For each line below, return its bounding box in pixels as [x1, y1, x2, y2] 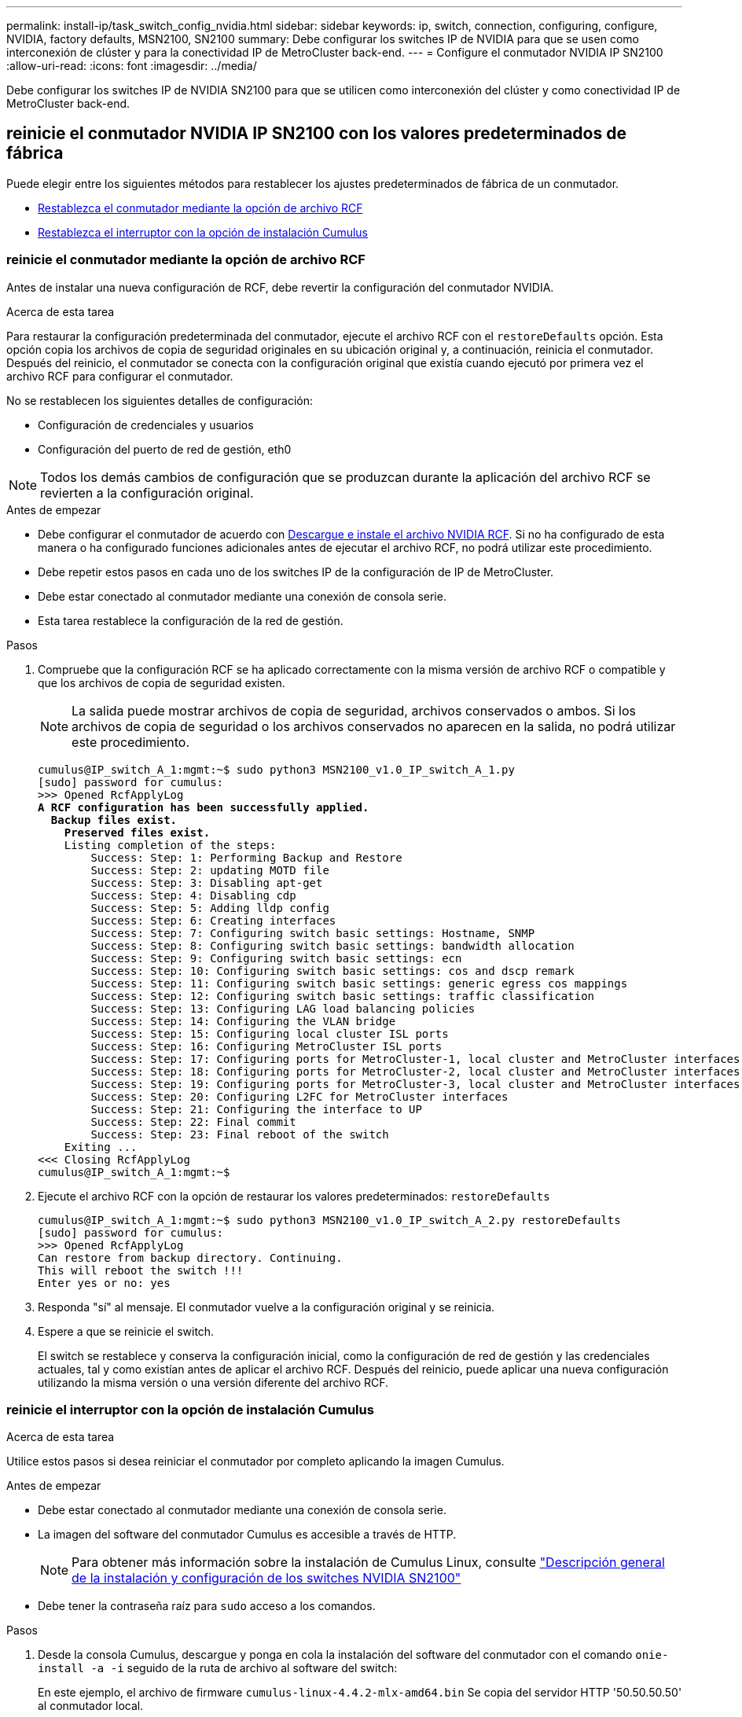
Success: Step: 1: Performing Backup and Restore [90, 851, 402, 864]
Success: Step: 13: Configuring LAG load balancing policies [90, 1002, 476, 1015]
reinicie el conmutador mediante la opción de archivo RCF [6, 252, 365, 268]
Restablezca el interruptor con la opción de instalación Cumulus [38, 225, 368, 239]
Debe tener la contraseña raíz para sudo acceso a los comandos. [38, 1599, 376, 1613]
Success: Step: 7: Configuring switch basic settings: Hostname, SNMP [90, 926, 535, 939]
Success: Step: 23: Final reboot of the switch [90, 1127, 389, 1141]
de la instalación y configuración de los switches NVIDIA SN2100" [72, 1570, 461, 1586]
